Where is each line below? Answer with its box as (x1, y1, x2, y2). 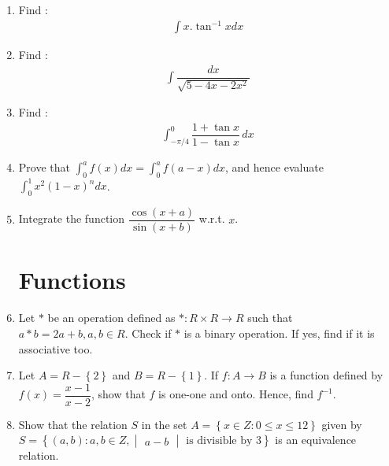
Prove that (18, 159, 70, 176)
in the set (141, 416, 187, 432)
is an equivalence (275, 431, 357, 448)
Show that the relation (18, 416, 128, 432)
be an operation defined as (47, 309, 176, 326)
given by (321, 416, 362, 432)
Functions (18, 264, 126, 296)
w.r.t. (198, 210, 225, 227)
